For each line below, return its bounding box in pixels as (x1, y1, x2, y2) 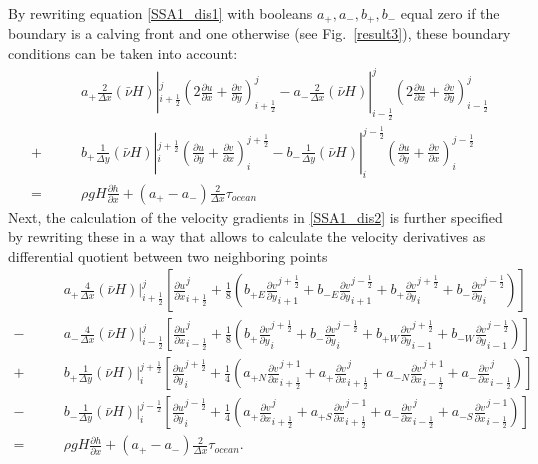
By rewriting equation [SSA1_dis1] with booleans (8, 3, 313, 23)
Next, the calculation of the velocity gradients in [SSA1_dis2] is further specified (8, 206, 503, 227)
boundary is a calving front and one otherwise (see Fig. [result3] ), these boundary (8, 23, 511, 44)
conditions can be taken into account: (8, 43, 238, 64)
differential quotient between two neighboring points (8, 245, 328, 266)
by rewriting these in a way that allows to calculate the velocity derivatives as (8, 226, 486, 247)
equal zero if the (400, 3, 500, 23)
